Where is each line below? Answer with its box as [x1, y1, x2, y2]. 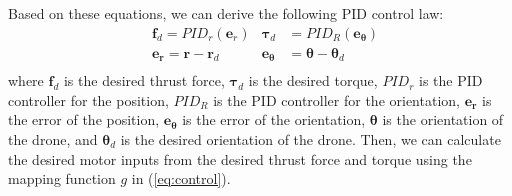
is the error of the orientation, [182, 109, 366, 130]
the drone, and [8, 128, 98, 149]
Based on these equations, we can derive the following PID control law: [8, 3, 444, 23]
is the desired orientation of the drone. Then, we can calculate [120, 128, 501, 149]
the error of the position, [8, 109, 160, 130]
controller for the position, [8, 89, 169, 110]
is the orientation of [382, 109, 504, 130]
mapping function [8, 168, 116, 189]
